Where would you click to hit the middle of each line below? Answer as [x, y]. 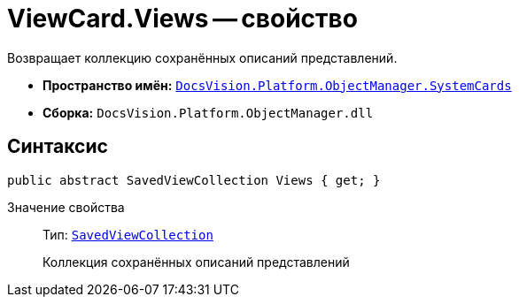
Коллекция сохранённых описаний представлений [196, 262]
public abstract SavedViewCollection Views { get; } [194, 180]
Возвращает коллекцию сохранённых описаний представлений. [202, 57]
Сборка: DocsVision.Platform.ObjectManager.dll [208, 112]
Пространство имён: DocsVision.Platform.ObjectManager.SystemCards [277, 85]
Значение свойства [66, 207]
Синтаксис [58, 147]
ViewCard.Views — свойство [182, 19]
